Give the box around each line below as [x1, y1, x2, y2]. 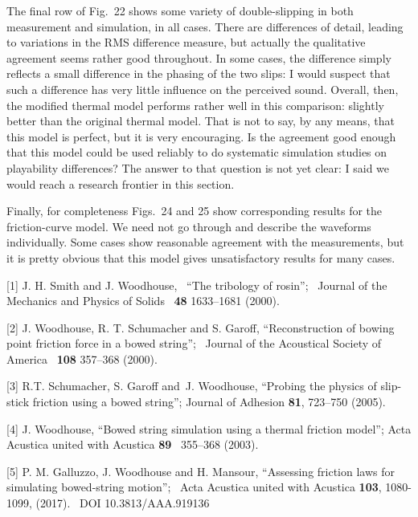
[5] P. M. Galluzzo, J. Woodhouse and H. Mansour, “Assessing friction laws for [6, 462, 395, 479]
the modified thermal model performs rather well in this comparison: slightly [6, 96, 384, 113]
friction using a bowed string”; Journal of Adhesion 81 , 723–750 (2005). [32, 393, 386, 410]
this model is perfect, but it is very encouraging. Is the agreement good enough [6, 128, 396, 145]
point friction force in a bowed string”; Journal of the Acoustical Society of [6, 335, 382, 352]
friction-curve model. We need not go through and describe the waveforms [6, 218, 371, 234]
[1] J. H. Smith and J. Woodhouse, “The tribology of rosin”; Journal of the [6, 276, 387, 293]
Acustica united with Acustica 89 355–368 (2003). [6, 436, 259, 453]
